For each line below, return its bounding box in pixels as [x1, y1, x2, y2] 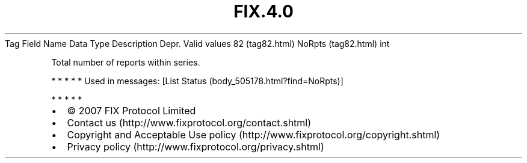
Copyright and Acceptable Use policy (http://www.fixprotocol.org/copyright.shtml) [67, 128, 440, 141]
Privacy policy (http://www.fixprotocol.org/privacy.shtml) [67, 140, 324, 153]
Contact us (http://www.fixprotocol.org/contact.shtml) [67, 116, 312, 129]
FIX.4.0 [233, 1, 294, 22]
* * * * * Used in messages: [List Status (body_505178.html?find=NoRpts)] [51, 75, 344, 86]
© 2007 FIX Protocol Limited [67, 104, 196, 117]
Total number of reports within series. [51, 57, 200, 67]
